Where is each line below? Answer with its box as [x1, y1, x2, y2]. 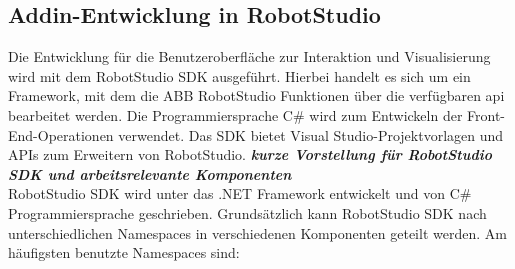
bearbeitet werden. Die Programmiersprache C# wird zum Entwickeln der [8, 104, 463, 125]
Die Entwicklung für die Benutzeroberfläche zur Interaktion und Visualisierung [8, 46, 491, 67]
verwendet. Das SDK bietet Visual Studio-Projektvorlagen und [118, 124, 504, 145]
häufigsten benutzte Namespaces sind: [8, 242, 240, 263]
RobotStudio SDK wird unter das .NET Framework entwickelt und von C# [8, 183, 472, 204]
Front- [467, 104, 506, 125]
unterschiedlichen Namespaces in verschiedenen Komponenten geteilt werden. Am [8, 222, 507, 243]
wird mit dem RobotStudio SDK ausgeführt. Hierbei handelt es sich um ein [8, 65, 471, 86]
